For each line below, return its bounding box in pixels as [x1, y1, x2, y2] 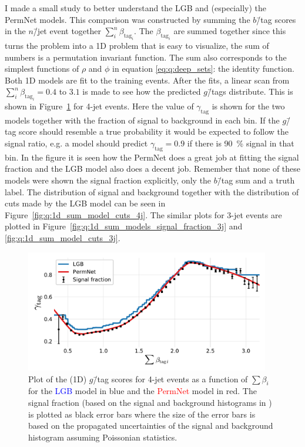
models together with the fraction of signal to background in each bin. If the [5, 114, 280, 126]
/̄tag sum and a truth [217, 174, 295, 186]
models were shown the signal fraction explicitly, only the [5, 174, 212, 186]
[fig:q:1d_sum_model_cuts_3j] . [5, 232, 120, 243]
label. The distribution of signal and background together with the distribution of [5, 185, 299, 198]
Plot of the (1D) [28, 372, 87, 385]
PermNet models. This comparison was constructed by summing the [5, 13, 250, 25]
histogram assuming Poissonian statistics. [28, 431, 177, 443]
